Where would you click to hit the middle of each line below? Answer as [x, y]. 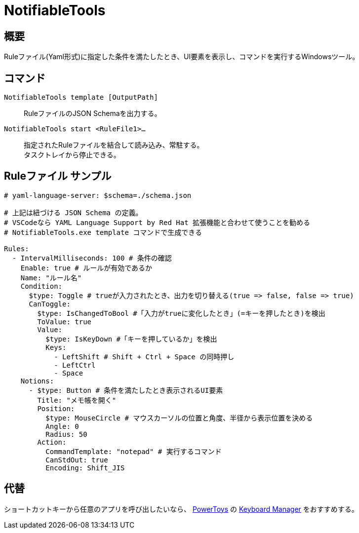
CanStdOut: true [77, 460]
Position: [56, 408]
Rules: [17, 248]
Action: [52, 442]
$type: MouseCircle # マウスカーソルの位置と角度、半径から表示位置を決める [179, 418]
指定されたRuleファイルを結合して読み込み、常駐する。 [114, 145]
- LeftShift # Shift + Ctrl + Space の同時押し [144, 357]
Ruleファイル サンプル [58, 176]
